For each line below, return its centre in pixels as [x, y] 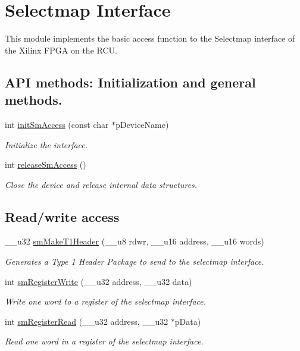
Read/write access [62, 216]
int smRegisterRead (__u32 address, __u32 [87, 321]
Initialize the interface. [46, 144]
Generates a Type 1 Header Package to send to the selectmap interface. [135, 261]
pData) [188, 321]
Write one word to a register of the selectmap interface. [106, 301]
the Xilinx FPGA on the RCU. [61, 50]
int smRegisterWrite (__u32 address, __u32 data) [99, 281]
